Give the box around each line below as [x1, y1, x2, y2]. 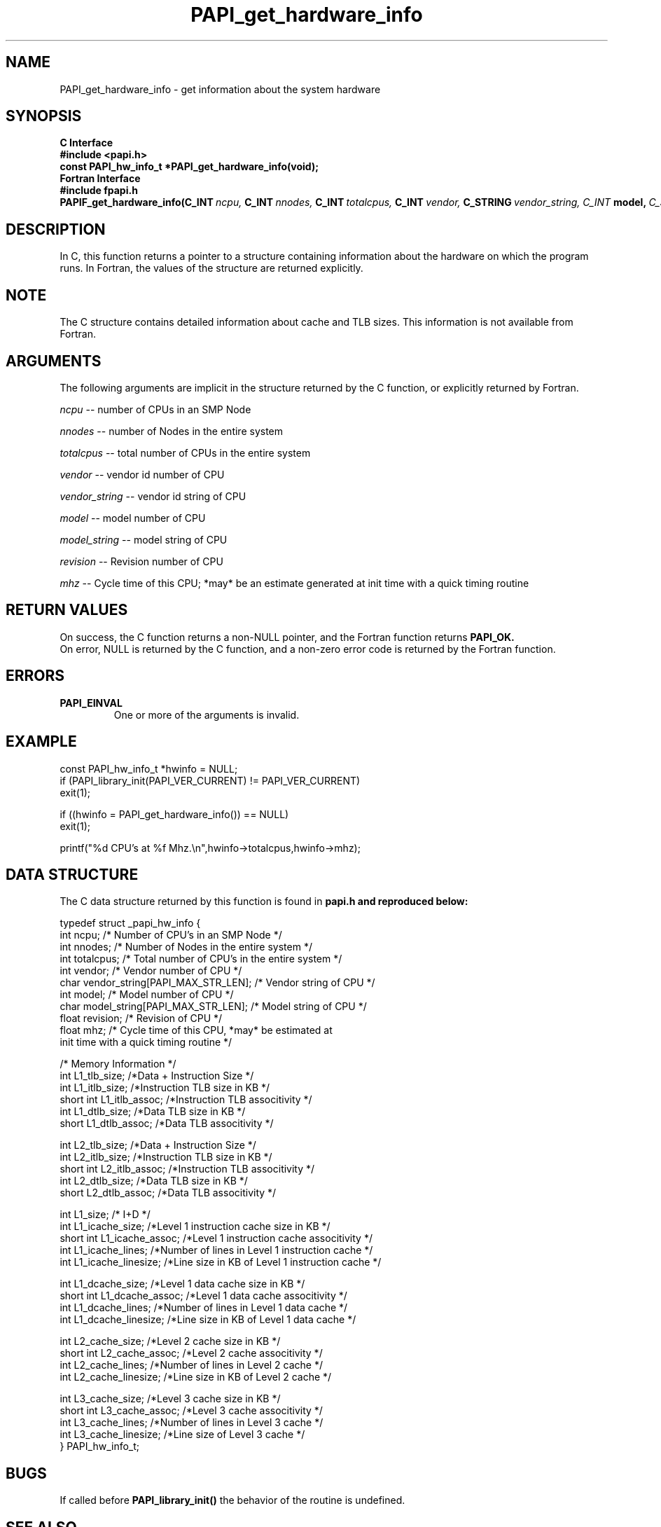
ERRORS [6, 667, 65, 685]
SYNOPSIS [6, 107, 82, 125]
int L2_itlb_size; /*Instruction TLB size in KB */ [60, 1151, 272, 1163]
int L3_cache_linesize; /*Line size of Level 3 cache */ [60, 1428, 305, 1441]
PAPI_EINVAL [60, 696, 123, 709]
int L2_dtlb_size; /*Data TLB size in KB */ [60, 1175, 248, 1187]
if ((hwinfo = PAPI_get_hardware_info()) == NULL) [60, 808, 289, 820]
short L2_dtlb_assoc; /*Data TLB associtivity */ [60, 1187, 277, 1199]
